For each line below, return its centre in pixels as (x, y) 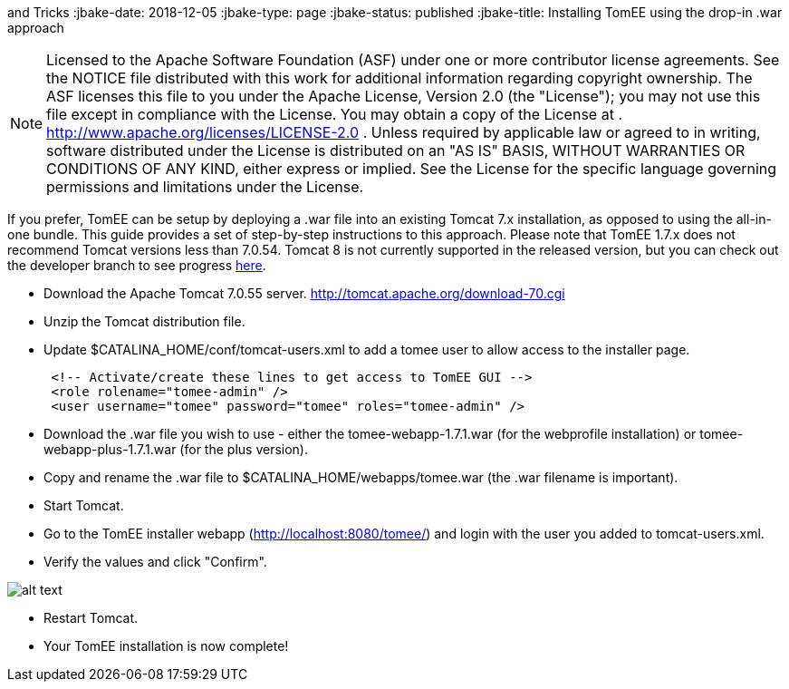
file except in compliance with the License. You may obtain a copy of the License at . (334, 114)
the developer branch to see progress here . (137, 265)
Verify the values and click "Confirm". (155, 562)
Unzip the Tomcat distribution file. (144, 321)
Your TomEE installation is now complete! (166, 646)
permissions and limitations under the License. (205, 187)
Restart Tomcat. (91, 618)
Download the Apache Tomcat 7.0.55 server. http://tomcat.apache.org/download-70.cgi (304, 293)
